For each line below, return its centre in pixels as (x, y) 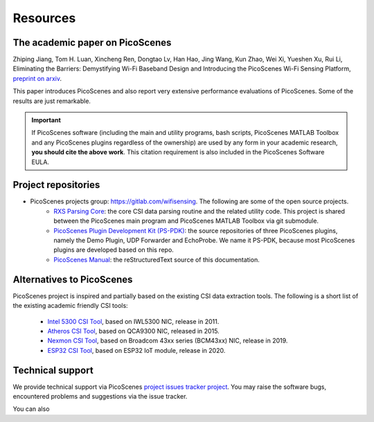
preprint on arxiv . (37, 78)
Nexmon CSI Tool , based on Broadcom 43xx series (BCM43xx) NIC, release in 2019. (168, 341)
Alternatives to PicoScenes (73, 279)
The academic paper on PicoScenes (92, 43)
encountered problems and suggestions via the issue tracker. (100, 396)
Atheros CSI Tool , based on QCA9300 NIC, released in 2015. (133, 331)
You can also (31, 409)
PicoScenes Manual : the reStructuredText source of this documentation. (157, 259)
